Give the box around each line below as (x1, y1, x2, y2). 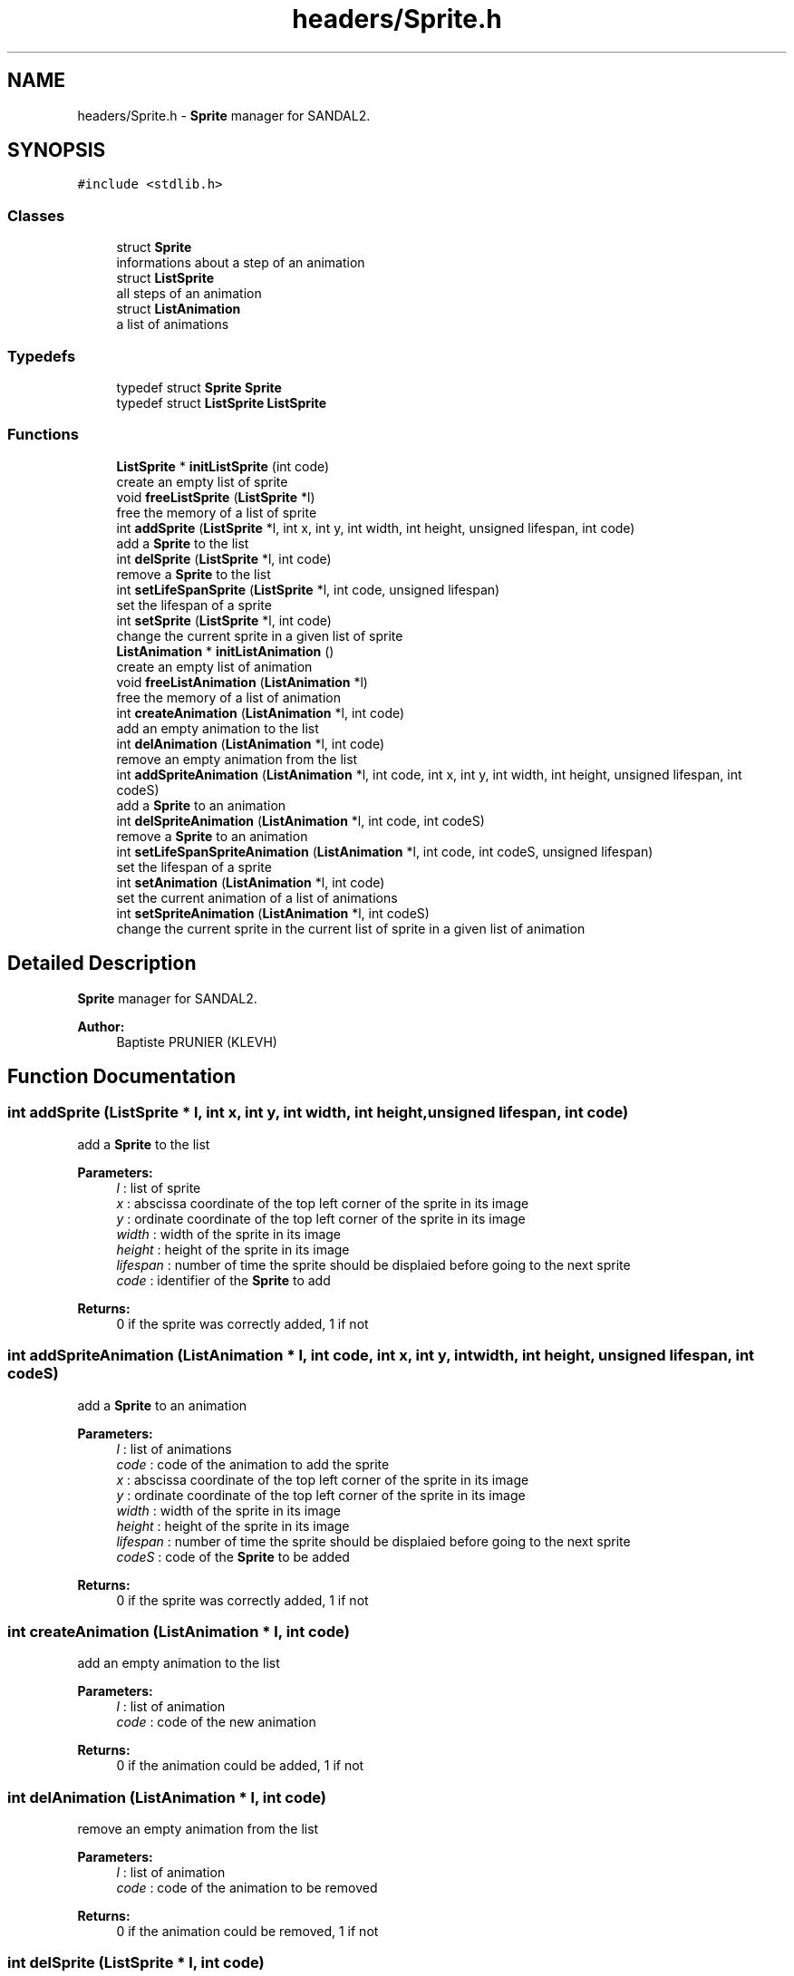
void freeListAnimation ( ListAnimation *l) (116, 673, 368, 690)
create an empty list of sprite (116, 473, 288, 489)
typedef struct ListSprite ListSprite (116, 394, 327, 411)
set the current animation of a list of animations (116, 889, 398, 906)
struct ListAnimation (116, 301, 241, 317)
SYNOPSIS (7, 139, 106, 162)
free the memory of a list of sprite (116, 504, 317, 520)
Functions (7, 425, 79, 444)
